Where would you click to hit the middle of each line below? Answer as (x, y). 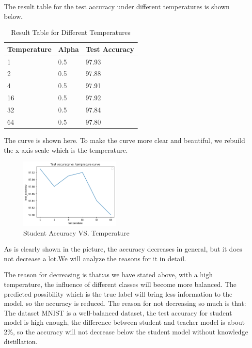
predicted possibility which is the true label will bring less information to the (118, 293)
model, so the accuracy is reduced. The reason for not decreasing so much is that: (125, 303)
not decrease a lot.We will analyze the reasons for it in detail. (95, 258)
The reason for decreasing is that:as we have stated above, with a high (108, 275)
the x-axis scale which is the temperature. (66, 150)
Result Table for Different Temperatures (71, 32)
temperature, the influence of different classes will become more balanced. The (120, 284)
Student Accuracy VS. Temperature (77, 232)
